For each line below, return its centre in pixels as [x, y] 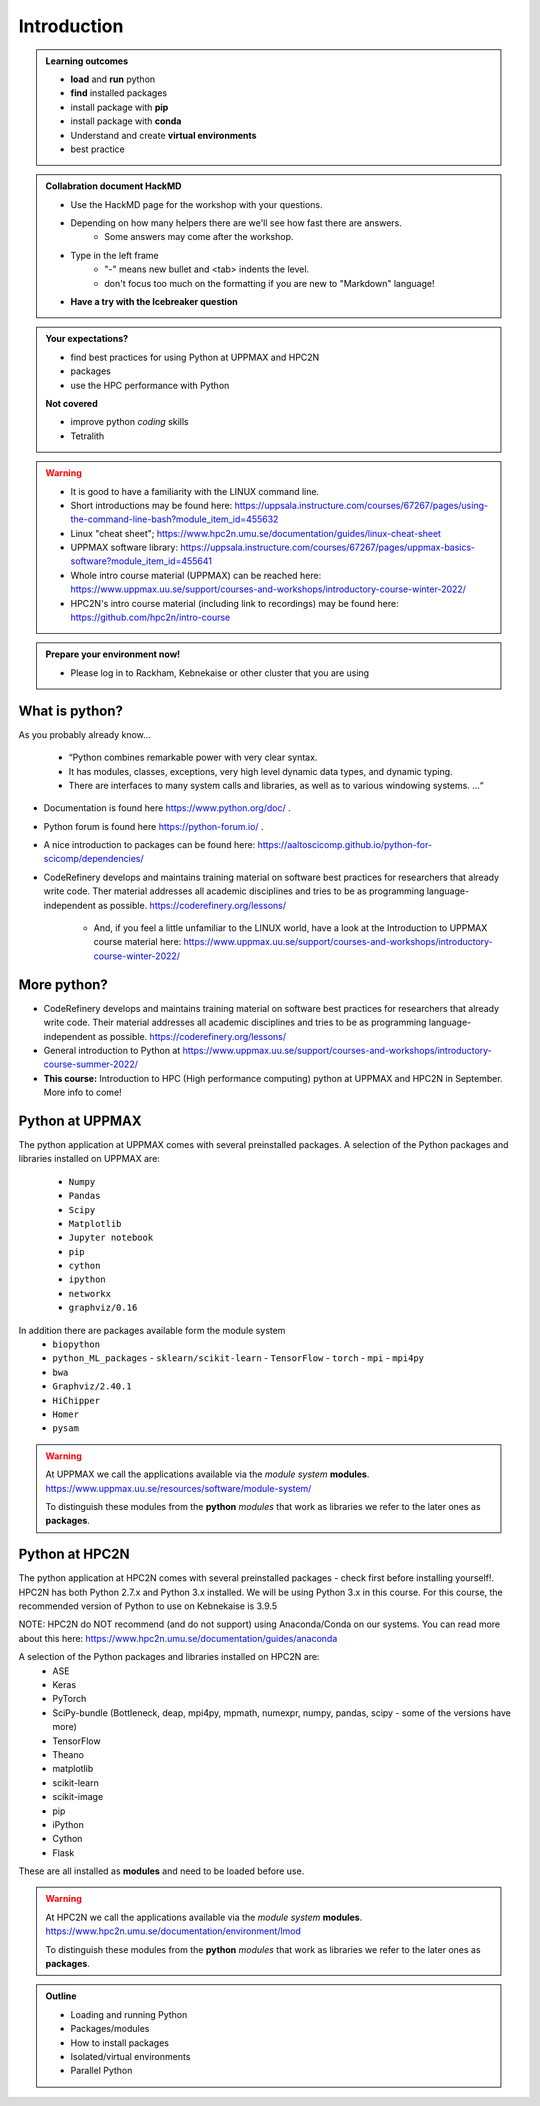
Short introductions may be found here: [151, 505]
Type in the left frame [114, 255]
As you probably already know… [85, 734]
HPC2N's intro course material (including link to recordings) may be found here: [234, 603]
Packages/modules [110, 2029]
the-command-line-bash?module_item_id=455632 [174, 519]
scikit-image [78, 1797]
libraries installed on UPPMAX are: [89, 1159]
